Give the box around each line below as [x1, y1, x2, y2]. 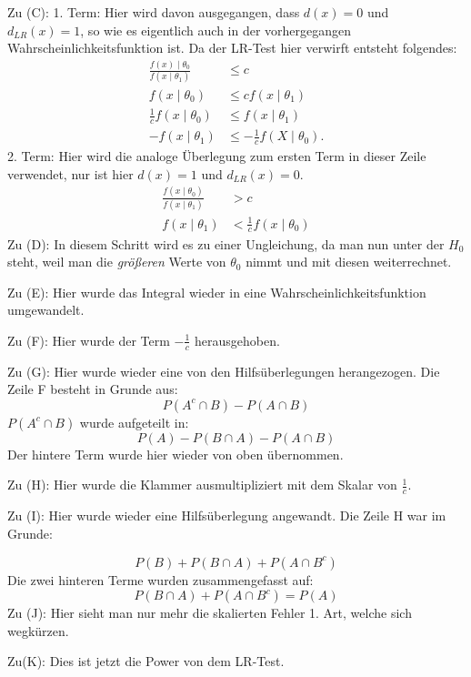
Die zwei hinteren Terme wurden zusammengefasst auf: [7, 570, 314, 589]
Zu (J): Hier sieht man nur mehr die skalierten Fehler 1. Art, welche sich [7, 603, 412, 622]
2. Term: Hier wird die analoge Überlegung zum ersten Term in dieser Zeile [7, 147, 426, 166]
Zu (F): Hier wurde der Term [7, 330, 170, 349]
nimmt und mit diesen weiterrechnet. [246, 252, 452, 271]
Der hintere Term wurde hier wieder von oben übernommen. [7, 444, 344, 463]
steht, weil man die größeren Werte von [7, 252, 226, 271]
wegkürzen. [7, 621, 69, 640]
